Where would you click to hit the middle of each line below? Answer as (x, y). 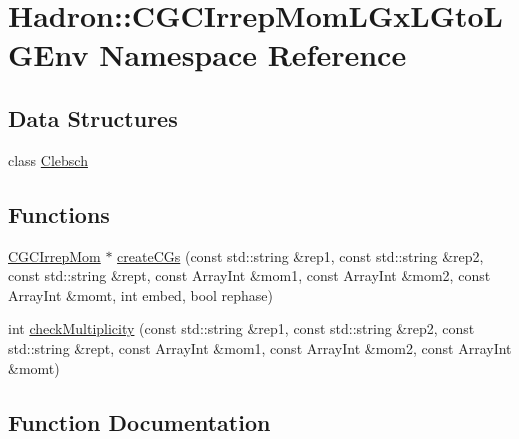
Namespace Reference (253, 54)
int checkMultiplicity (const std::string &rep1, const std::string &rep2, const (241, 328)
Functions (59, 213)
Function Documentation (139, 421)
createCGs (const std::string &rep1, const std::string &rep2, (300, 255)
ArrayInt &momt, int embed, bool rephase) (141, 294)
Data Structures (93, 117)
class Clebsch (48, 159)
